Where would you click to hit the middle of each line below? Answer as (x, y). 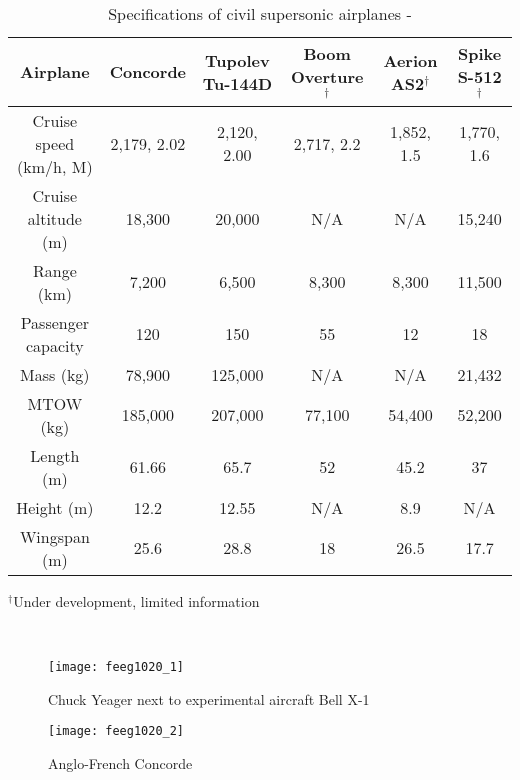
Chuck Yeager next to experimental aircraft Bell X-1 (209, 698)
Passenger (55, 322)
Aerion (410, 60)
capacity (54, 345)
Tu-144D (237, 83)
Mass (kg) (55, 374)
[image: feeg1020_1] (116, 666)
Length (55, 455)
